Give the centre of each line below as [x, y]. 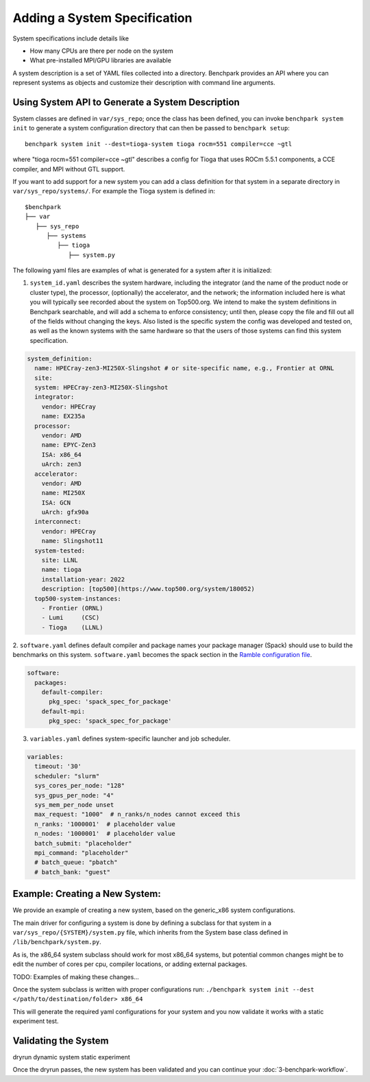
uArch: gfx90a [65, 512]
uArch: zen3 [62, 464]
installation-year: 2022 [83, 579]
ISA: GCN [56, 503]
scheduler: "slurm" [67, 776]
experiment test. [36, 1021]
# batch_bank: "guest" [73, 872]
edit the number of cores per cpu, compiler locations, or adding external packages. [130, 964]
